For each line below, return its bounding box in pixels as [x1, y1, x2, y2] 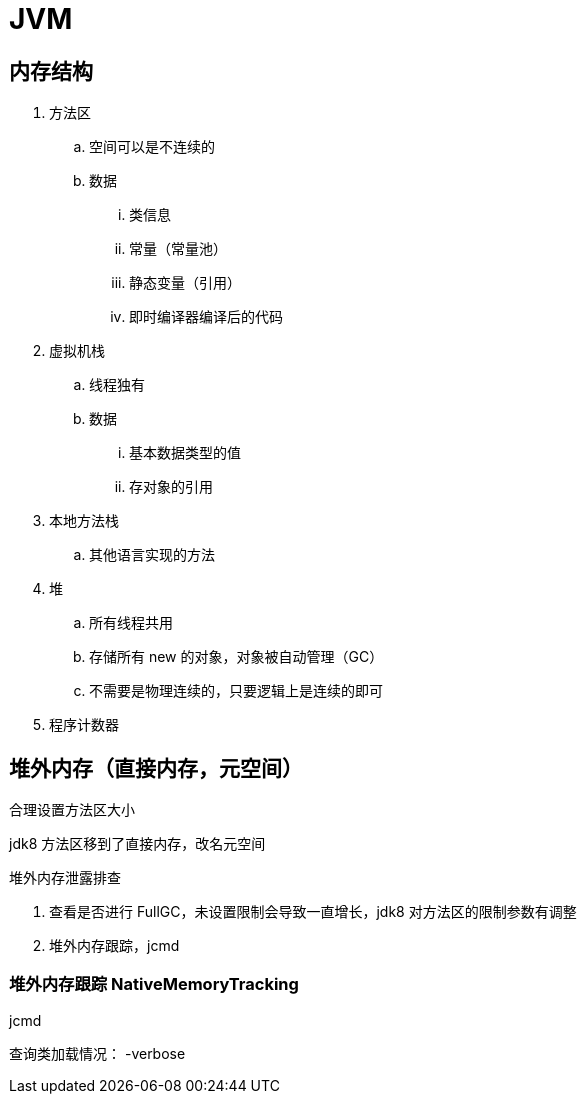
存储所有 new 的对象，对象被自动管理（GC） [89, 648, 384, 666]
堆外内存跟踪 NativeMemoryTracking [9, 974, 299, 995]
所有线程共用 [89, 614, 173, 632]
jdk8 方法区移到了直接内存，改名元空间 [9, 835, 266, 853]
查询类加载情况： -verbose [9, 1044, 186, 1062]
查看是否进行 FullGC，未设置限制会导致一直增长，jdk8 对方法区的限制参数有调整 [49, 903, 577, 921]
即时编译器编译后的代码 [129, 308, 283, 326]
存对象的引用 [129, 478, 213, 496]
